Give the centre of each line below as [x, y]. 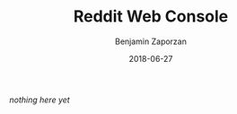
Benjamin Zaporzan [151, 41]
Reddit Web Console [151, 17]
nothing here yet [39, 100]
